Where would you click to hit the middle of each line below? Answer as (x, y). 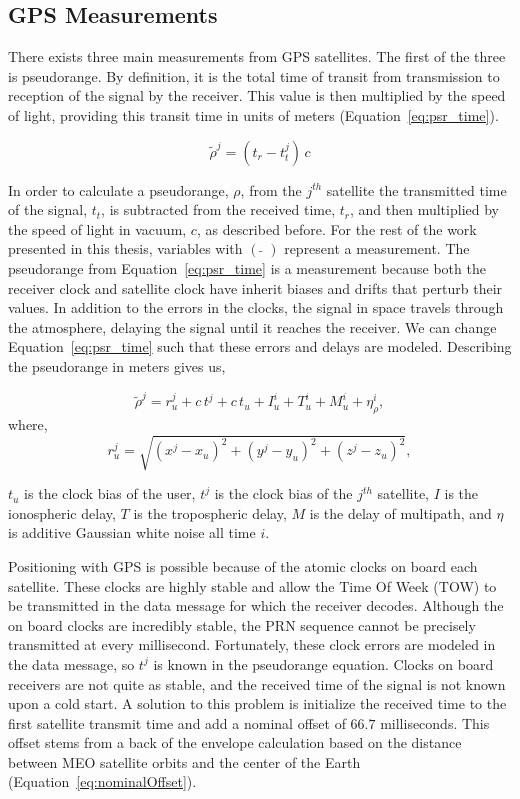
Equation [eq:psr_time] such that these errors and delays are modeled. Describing (260, 346)
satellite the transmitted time (416, 189)
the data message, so (71, 663)
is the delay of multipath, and (400, 512)
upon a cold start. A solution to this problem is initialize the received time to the (257, 703)
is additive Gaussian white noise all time (132, 532)
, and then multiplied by (424, 209)
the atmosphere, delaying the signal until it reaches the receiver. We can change (252, 326)
